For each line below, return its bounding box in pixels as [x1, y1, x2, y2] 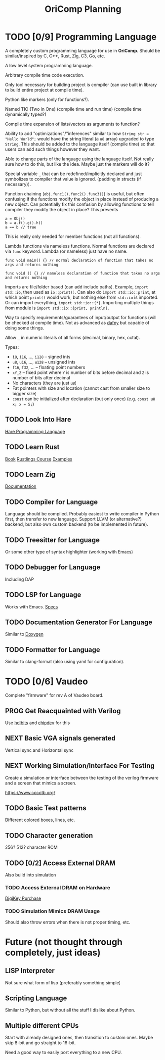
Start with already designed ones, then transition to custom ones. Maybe [5, 1035, 153, 1041]
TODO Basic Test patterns [5, 804, 86, 812]
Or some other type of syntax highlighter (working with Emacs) [5, 549, 133, 554]
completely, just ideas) [5, 947, 101, 958]
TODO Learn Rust [5, 443, 60, 451]
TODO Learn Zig [5, 470, 56, 478]
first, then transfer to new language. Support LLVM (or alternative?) [5, 516, 142, 522]
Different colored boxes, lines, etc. [5, 817, 75, 823]
